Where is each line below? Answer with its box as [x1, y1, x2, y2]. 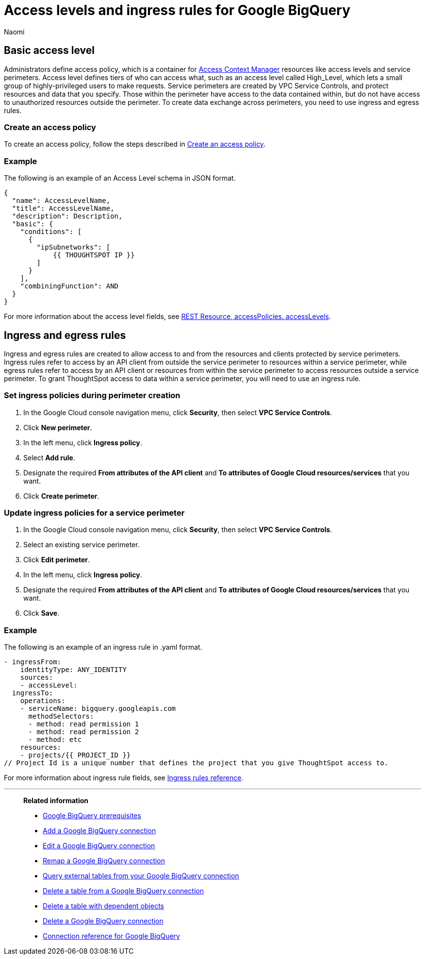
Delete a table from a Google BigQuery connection [43, 887, 204, 895]
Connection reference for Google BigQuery [43, 932, 180, 941]
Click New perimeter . [23, 423, 92, 432]
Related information [23, 796, 89, 805]
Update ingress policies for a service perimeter [4, 508, 185, 518]
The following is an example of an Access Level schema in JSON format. [4, 174, 236, 183]
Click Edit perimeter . [23, 555, 90, 564]
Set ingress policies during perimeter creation [4, 390, 180, 401]
